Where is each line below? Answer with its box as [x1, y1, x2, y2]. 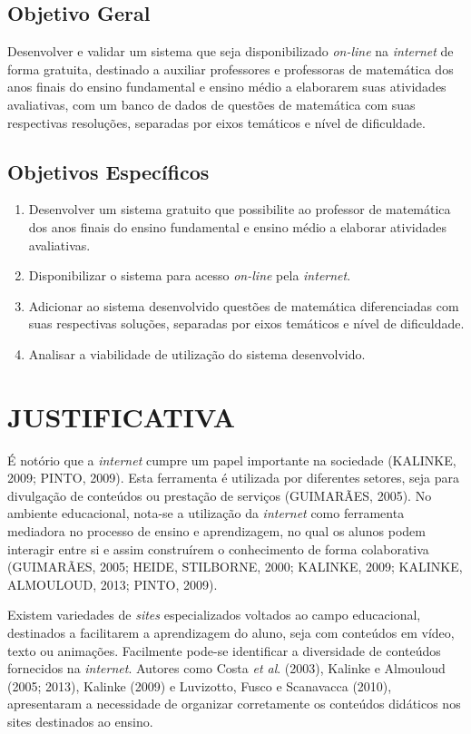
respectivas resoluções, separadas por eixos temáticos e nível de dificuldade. [7, 113, 426, 132]
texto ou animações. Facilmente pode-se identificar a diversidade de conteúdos [7, 641, 441, 660]
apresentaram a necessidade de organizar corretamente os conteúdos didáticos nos [7, 694, 461, 713]
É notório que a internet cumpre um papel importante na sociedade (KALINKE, [7, 450, 456, 469]
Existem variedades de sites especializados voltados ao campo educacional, [7, 605, 421, 624]
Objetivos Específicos [7, 157, 210, 185]
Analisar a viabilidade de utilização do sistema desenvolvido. [28, 344, 366, 363]
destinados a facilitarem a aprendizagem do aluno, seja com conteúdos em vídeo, [7, 623, 455, 641]
